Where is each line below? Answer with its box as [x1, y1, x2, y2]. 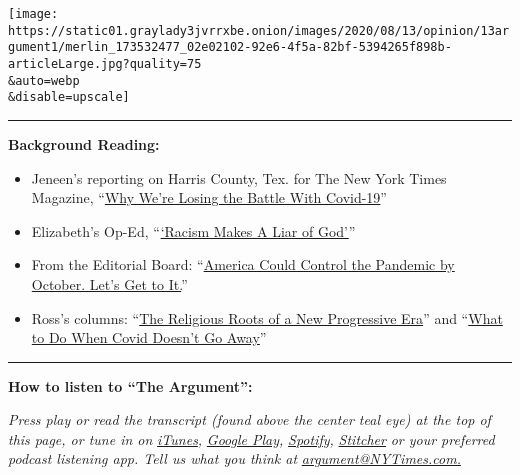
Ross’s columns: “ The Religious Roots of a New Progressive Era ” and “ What [31, 307, 503, 328]
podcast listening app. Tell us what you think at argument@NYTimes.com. [8, 448, 461, 469]
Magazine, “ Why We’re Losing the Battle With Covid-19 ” [31, 187, 387, 208]
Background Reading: [8, 133, 160, 154]
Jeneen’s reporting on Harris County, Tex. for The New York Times [31, 167, 447, 188]
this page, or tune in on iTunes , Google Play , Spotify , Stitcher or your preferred [8, 428, 495, 449]
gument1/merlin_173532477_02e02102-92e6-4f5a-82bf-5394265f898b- [8, 40, 452, 55]
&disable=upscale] [8, 90, 130, 105]
